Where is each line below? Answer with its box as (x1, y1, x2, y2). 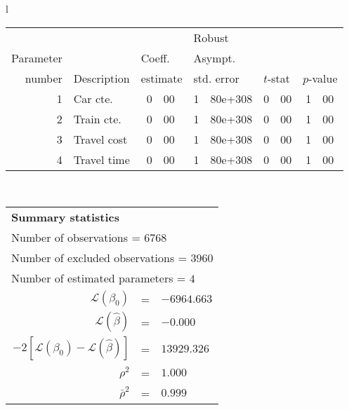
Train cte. (73, 110, 121, 127)
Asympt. (193, 49, 236, 66)
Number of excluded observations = (11, 250, 187, 266)
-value (308, 69, 338, 86)
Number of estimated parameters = (11, 270, 186, 287)
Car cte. (73, 90, 113, 107)
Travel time (73, 151, 130, 168)
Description (73, 69, 130, 86)
